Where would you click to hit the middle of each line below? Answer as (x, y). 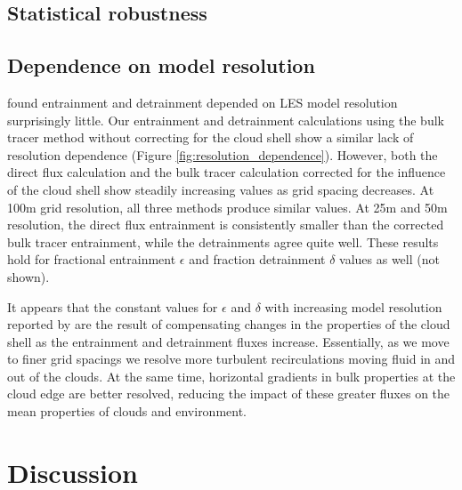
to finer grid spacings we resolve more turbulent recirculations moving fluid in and (231, 359)
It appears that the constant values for (113, 306)
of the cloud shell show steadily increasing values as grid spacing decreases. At (221, 189)
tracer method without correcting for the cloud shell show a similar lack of (211, 137)
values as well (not (389, 259)
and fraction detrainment (257, 259)
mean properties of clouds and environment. (127, 411)
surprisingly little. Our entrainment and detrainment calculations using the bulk (226, 120)
